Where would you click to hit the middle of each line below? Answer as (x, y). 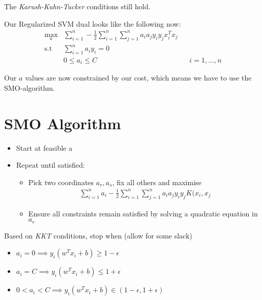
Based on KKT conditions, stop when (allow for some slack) (98, 235)
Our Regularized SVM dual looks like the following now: (93, 23)
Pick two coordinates (61, 182)
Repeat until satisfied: (50, 165)
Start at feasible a (44, 147)
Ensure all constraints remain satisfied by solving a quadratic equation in (143, 213)
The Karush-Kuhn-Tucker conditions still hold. (77, 6)
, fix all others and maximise (157, 182)
